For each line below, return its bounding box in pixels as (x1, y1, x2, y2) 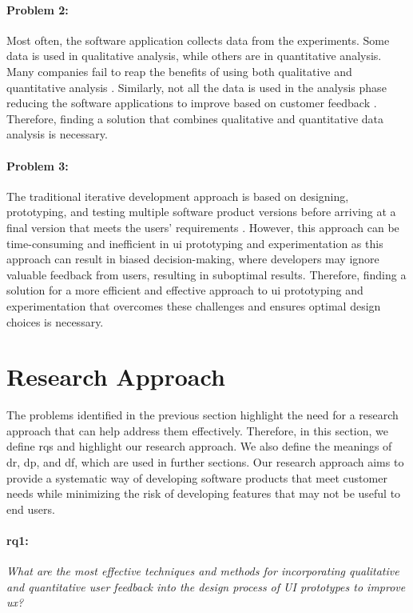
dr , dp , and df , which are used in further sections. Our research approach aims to (6, 454, 404, 470)
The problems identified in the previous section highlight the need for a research (6, 407, 399, 423)
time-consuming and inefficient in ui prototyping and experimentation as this (6, 234, 383, 251)
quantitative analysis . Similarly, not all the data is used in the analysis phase (6, 78, 387, 95)
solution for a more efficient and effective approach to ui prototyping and (6, 282, 363, 298)
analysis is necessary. (6, 126, 108, 142)
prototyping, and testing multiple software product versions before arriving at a (6, 203, 396, 220)
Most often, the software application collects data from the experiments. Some (6, 31, 390, 48)
